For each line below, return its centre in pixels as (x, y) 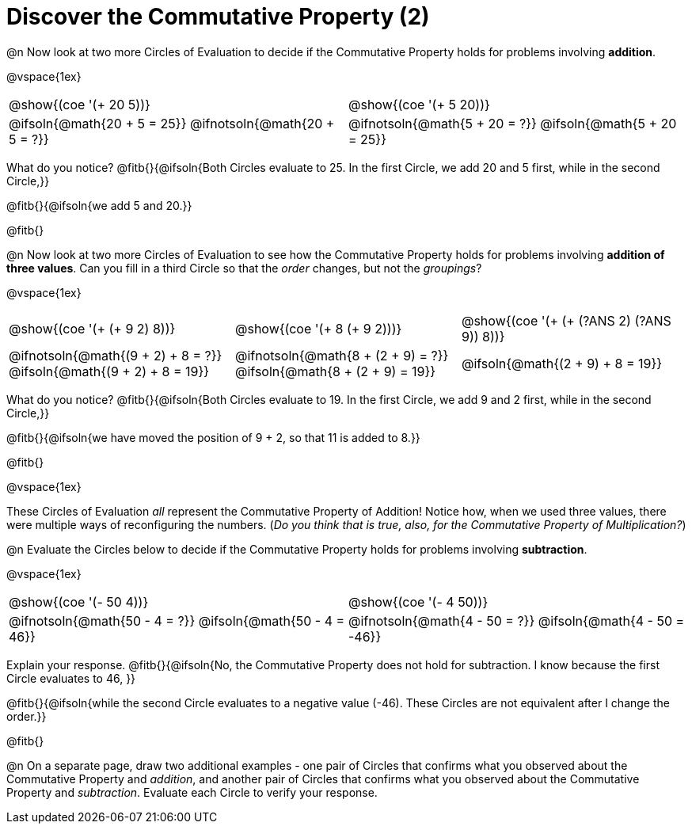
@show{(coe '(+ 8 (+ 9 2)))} (318, 328)
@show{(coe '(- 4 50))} (418, 602)
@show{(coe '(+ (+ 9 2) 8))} (92, 328)
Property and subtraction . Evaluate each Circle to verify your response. (192, 792)
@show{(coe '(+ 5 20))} (419, 104)
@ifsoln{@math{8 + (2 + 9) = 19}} (335, 371)
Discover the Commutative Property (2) (218, 17)
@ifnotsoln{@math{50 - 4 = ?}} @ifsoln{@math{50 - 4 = (177, 621)
